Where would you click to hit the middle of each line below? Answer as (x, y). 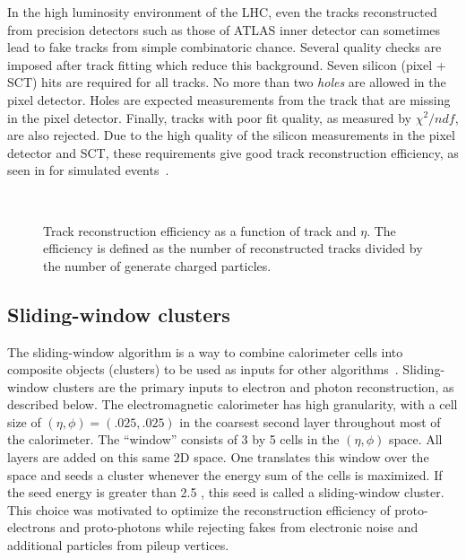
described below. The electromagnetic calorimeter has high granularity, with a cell (233, 404)
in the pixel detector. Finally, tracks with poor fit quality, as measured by (209, 117)
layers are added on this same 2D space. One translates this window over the (218, 457)
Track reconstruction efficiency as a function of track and (200, 230)
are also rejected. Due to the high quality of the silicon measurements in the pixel (231, 135)
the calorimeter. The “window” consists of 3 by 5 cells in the (173, 439)
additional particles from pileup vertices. (118, 545)
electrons (31, 527)
